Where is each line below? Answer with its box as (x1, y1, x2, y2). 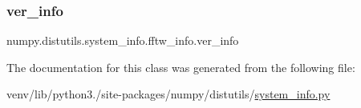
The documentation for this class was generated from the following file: (6, 58, 355, 75)
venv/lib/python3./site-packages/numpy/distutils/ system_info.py (6, 86, 331, 102)
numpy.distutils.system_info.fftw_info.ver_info (6, 32, 239, 49)
